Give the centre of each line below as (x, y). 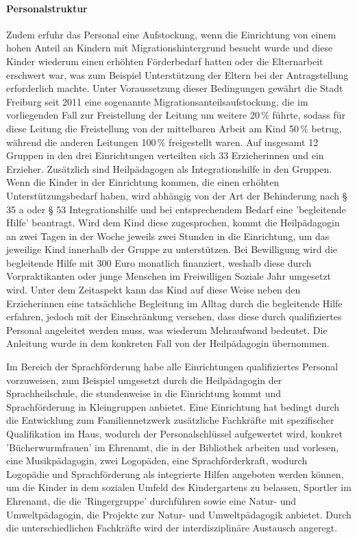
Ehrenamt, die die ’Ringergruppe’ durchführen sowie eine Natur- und (151, 500)
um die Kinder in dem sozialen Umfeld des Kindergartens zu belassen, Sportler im (179, 487)
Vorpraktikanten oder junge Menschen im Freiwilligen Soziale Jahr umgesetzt (169, 276)
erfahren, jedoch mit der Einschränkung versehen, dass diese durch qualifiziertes (174, 316)
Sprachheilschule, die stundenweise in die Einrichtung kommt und (144, 393)
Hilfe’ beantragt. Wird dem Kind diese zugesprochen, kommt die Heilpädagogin (173, 223)
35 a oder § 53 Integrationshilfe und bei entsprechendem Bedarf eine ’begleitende (176, 209)
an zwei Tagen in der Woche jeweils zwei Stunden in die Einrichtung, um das (168, 236)
